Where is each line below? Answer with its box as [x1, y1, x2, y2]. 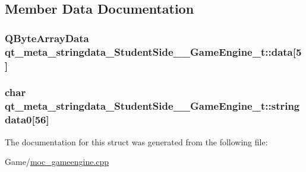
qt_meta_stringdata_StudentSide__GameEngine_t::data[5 [5, 44, 302, 59]
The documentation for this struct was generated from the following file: [5, 135, 268, 148]
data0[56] [5, 112, 49, 127]
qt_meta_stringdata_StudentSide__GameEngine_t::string [5, 98, 300, 113]
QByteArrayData [5, 30, 89, 45]
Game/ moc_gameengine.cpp [5, 155, 109, 168]
